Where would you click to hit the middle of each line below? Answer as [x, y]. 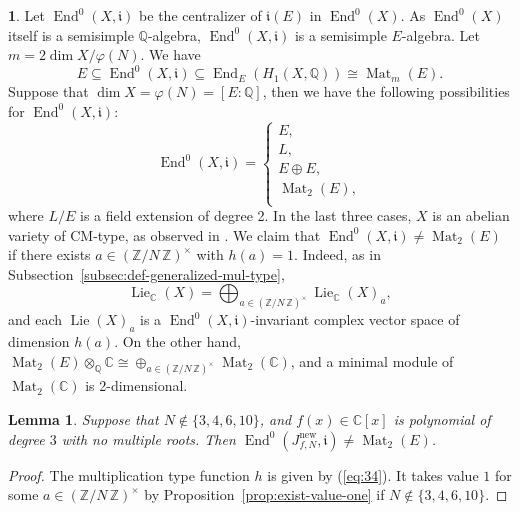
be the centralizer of [200, 15]
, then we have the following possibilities [386, 91]
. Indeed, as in [337, 254]
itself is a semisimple [71, 34]
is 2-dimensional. [136, 385]
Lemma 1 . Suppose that [83, 419]
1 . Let [27, 15]
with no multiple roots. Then [148, 438]
